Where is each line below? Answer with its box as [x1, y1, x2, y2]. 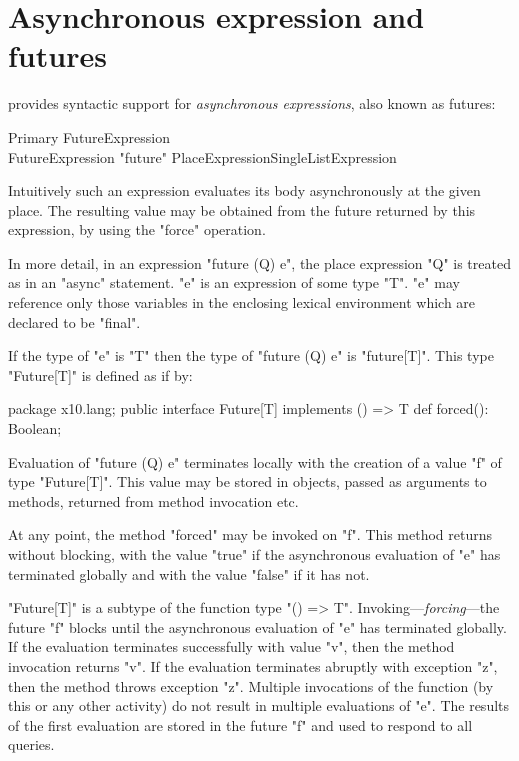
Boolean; [8, 418, 62, 439]
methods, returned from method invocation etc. [8, 490, 299, 511]
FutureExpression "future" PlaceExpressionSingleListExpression [8, 146, 397, 167]
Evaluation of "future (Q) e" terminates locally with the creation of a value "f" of [8, 451, 502, 472]
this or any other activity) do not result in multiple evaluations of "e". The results [8, 695, 510, 716]
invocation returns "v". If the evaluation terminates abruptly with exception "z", [8, 655, 498, 676]
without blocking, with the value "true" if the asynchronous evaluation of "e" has [8, 544, 501, 564]
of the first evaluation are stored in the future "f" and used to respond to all [8, 714, 473, 735]
